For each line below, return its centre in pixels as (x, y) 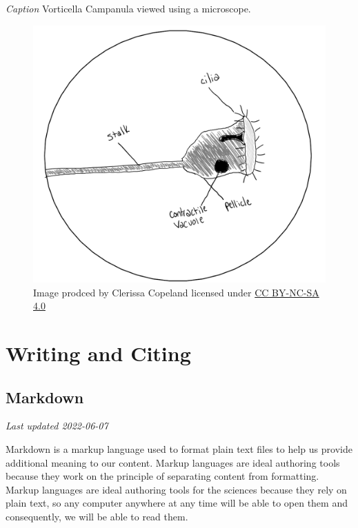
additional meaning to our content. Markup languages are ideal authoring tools (173, 462)
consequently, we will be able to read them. (97, 516)
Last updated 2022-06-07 (57, 426)
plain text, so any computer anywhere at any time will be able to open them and (177, 503)
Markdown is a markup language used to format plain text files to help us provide (179, 449)
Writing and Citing (98, 353)
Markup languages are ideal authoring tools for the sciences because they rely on (176, 489)
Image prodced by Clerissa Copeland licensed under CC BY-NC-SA (176, 292)
